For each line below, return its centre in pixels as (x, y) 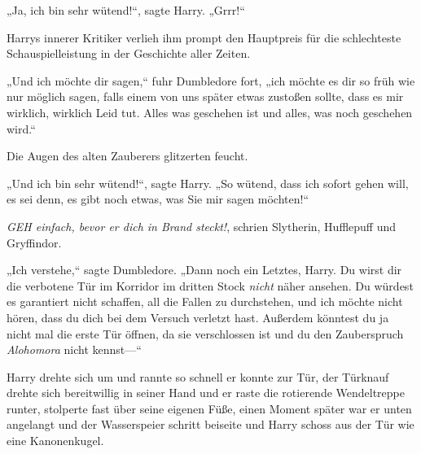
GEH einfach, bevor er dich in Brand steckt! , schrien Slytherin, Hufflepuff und (202, 226)
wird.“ (21, 128)
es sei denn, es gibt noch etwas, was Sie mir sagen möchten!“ (158, 199)
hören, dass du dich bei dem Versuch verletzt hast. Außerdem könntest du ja (198, 317)
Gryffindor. (34, 242)
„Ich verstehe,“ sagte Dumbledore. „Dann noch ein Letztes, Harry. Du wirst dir (204, 270)
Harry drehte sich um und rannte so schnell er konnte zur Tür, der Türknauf (198, 376)
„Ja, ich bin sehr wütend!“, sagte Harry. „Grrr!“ (126, 10)
